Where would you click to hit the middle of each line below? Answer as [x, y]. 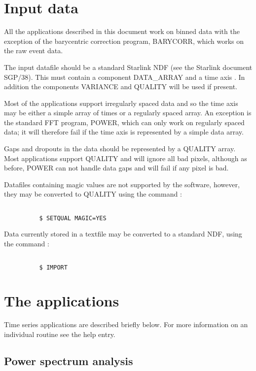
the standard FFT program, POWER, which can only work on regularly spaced [124, 122]
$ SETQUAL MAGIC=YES [73, 218]
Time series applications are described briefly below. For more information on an [126, 324]
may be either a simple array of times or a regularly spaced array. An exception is [128, 113]
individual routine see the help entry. [60, 334]
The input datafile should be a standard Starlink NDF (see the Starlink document [128, 67]
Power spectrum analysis [69, 360]
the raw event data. [34, 51]
